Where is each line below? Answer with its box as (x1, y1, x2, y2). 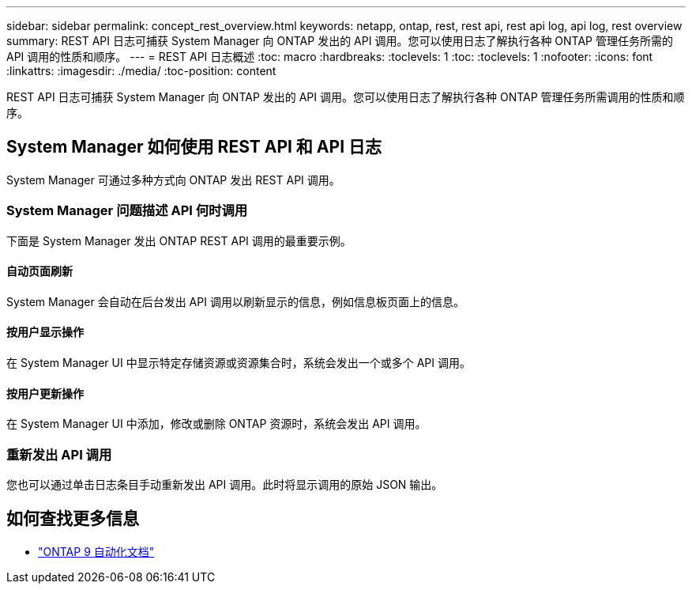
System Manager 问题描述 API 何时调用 (6, 202, 248, 219)
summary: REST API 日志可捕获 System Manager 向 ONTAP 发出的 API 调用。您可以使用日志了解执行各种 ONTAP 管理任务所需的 (6, 34, 673, 47)
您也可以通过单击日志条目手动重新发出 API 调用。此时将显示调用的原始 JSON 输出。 (6, 478, 443, 491)
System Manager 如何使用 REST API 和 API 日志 (6, 137, 382, 157)
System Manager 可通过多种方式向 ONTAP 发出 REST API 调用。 (6, 172, 340, 187)
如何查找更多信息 (6, 509, 139, 529)
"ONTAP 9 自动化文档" (38, 544, 155, 558)
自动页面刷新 (6, 264, 73, 278)
